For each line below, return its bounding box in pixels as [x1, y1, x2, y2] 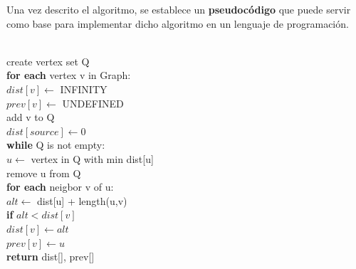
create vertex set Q [6, 53, 90, 68]
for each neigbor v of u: [6, 179, 114, 194]
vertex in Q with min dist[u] [31, 151, 154, 166]
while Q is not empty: [6, 137, 105, 152]
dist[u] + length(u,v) [37, 193, 127, 208]
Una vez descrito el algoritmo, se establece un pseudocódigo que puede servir [6, 2, 351, 16]
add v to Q [6, 110, 55, 125]
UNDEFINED [62, 95, 124, 110]
